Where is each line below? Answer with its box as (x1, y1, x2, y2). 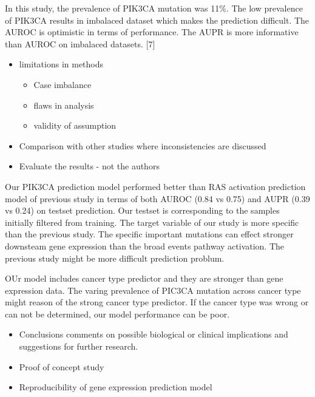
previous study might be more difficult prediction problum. (5, 251, 225, 264)
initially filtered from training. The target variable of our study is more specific (5, 215, 299, 228)
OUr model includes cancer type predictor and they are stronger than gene (5, 272, 283, 285)
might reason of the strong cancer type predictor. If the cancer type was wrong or (5, 296, 309, 308)
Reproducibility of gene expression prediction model (19, 381, 212, 393)
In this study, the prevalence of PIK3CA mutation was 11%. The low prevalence (5, 2, 303, 14)
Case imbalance (33, 78, 92, 90)
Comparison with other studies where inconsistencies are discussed (19, 139, 266, 152)
